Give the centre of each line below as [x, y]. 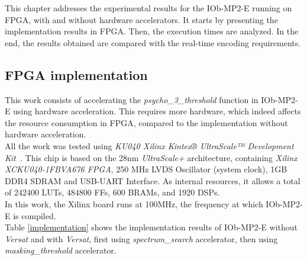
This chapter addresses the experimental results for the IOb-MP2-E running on [148, 8]
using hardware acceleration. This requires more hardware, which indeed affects [157, 111]
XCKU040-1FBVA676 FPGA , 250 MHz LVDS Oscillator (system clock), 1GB [146, 169]
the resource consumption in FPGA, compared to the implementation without [146, 122]
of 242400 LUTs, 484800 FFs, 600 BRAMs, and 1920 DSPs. [112, 192]
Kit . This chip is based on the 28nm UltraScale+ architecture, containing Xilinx [151, 157]
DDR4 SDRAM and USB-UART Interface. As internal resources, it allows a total [153, 180]
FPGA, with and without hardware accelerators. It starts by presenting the [141, 19]
